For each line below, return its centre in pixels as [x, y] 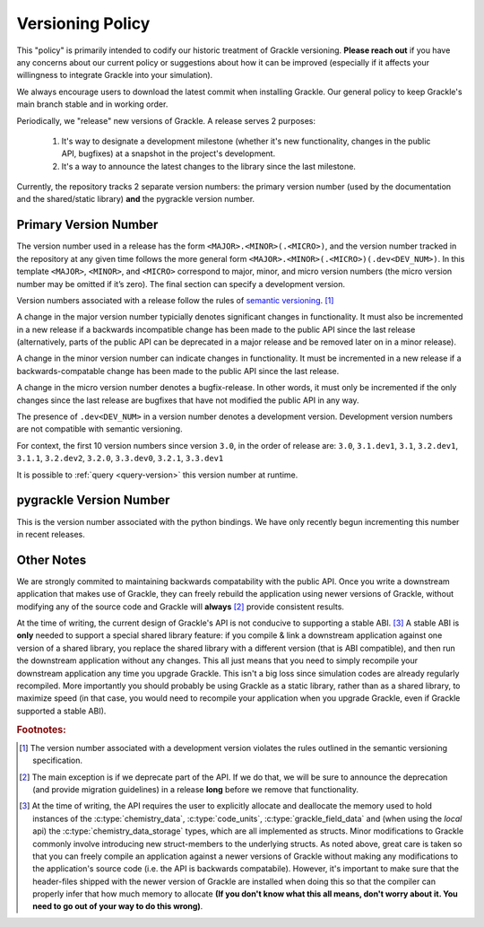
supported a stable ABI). [61, 711]
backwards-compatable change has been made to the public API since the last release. [178, 371]
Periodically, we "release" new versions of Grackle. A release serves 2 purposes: [166, 120]
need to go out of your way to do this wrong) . [118, 906]
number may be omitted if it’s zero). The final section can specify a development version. [181, 284]
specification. [58, 761]
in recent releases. [51, 534]
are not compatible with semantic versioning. [99, 429]
